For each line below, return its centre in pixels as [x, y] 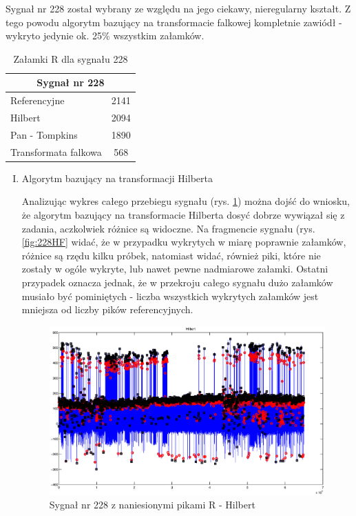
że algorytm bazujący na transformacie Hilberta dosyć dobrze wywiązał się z [183, 215]
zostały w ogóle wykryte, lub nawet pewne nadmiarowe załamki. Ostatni [175, 269]
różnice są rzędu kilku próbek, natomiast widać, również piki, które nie [171, 255]
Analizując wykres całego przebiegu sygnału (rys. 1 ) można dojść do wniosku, [186, 201]
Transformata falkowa [56, 151]
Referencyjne [38, 100]
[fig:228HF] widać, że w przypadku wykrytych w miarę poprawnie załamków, [184, 242]
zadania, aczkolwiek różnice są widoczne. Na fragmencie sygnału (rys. [168, 228]
